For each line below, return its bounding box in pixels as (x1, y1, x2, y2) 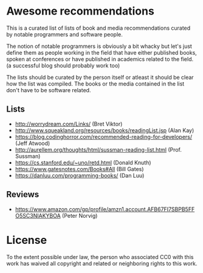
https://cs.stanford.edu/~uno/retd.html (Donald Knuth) (15, 159, 151, 166)
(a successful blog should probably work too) (6, 62, 120, 69)
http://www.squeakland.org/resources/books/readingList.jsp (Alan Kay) (15, 126, 194, 134)
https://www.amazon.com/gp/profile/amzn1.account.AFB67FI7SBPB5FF (15, 205, 195, 213)
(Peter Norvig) (61, 212, 98, 219)
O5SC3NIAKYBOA (15, 212, 61, 219)
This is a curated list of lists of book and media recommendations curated (6, 24, 191, 32)
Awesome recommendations (6, 4, 155, 18)
